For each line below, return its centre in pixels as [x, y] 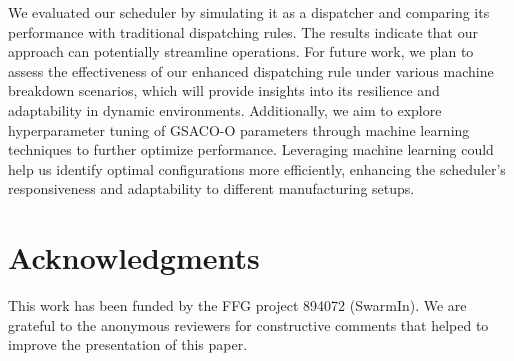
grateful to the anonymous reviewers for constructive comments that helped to [248, 324]
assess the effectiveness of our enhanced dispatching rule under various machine [251, 70]
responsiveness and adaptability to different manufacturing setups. [211, 188]
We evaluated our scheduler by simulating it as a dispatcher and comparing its [249, 12]
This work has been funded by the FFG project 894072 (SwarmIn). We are [237, 305]
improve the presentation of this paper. [128, 344]
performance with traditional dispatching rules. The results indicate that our [243, 31]
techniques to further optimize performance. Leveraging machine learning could [251, 149]
